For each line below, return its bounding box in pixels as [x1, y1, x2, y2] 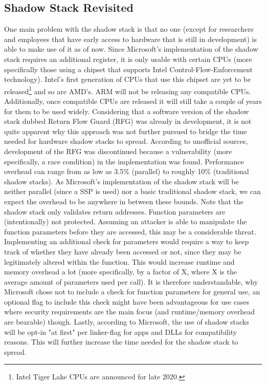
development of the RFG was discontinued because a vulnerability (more [4, 145, 232, 156]
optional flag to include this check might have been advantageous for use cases [4, 296, 250, 307]
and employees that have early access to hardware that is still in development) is [4, 33, 257, 44]
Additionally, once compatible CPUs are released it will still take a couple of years [4, 96, 262, 106]
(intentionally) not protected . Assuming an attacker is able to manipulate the [4, 216, 247, 227]
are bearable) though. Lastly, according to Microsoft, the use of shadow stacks [4, 316, 249, 327]
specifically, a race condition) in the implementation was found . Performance [4, 156, 244, 166]
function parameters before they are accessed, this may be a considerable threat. [4, 226, 256, 237]
